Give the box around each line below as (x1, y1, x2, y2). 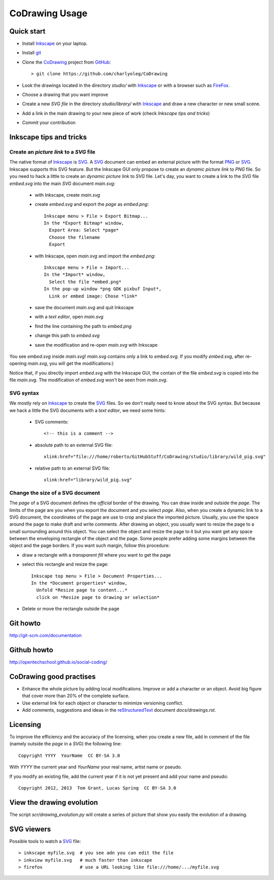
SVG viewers (9, 825, 51, 833)
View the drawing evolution (9, 798, 98, 807)
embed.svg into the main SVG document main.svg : (9, 180, 116, 187)
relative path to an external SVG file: (35, 465, 110, 471)
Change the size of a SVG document (9, 489, 100, 496)
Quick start (9, 27, 46, 36)
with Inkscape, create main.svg (35, 192, 100, 198)
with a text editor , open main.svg (35, 314, 104, 320)
